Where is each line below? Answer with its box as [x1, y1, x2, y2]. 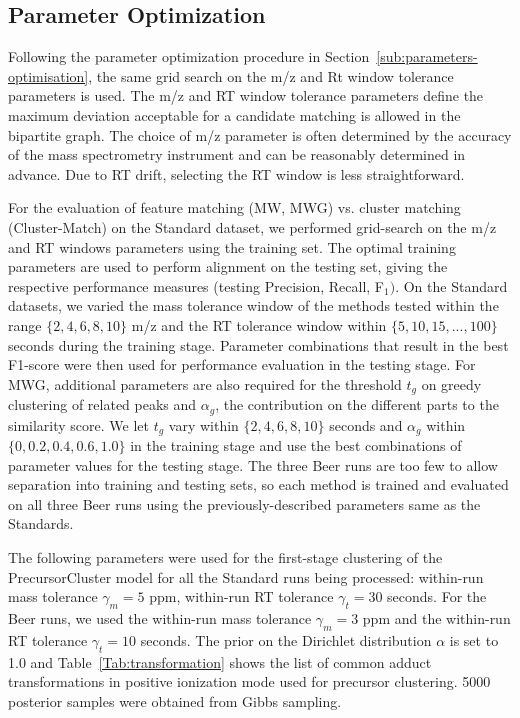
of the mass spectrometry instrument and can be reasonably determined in [8, 144, 466, 165]
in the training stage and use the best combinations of [130, 435, 462, 456]
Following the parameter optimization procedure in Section [8, 46, 370, 67]
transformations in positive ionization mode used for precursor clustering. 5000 [8, 671, 491, 692]
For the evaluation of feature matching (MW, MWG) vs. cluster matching [8, 197, 461, 218]
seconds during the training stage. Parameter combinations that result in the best [8, 334, 509, 355]
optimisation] [8, 65, 89, 86]
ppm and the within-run [362, 608, 511, 629]
